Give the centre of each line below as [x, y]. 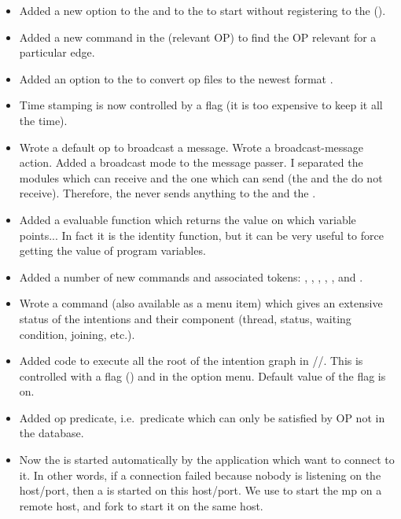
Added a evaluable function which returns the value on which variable [188, 219]
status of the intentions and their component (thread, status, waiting [185, 318]
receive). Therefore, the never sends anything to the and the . [167, 193]
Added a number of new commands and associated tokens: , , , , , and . [191, 276]
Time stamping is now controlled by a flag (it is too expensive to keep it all [201, 105]
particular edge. [57, 52]
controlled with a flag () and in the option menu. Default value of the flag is [202, 375]
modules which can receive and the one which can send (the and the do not [201, 177]
